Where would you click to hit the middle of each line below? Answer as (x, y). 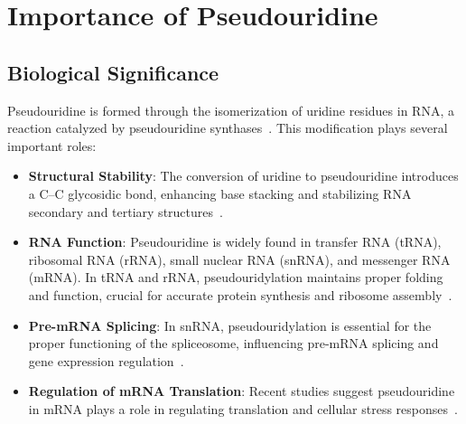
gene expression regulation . (106, 360)
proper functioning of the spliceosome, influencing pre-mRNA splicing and (233, 343)
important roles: (52, 145)
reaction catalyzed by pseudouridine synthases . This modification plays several (228, 128)
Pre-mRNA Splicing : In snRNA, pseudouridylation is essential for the (230, 325)
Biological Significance (113, 72)
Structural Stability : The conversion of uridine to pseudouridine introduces (243, 176)
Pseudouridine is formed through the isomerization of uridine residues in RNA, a (231, 110)
